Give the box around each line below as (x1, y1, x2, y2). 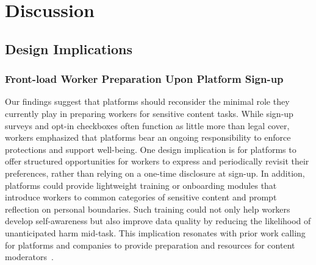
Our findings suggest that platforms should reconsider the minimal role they (5, 95, 290, 108)
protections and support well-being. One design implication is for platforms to (5, 143, 296, 155)
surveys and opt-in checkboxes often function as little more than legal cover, (5, 119, 290, 132)
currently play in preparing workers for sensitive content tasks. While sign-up (5, 107, 293, 119)
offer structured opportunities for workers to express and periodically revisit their (5, 155, 309, 168)
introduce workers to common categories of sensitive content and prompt (5, 191, 277, 203)
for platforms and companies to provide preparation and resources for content (5, 238, 295, 251)
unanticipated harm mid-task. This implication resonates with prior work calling (5, 226, 306, 239)
